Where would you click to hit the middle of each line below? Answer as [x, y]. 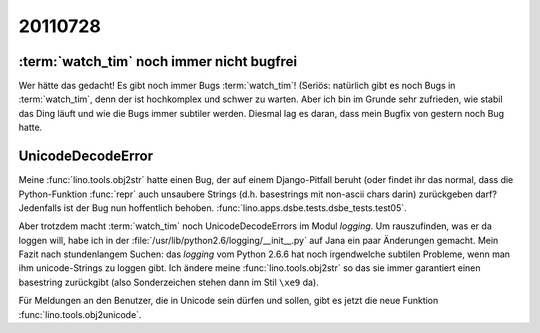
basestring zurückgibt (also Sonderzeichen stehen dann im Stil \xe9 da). [168, 282]
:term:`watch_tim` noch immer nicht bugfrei [158, 61]
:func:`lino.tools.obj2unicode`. [80, 314]
